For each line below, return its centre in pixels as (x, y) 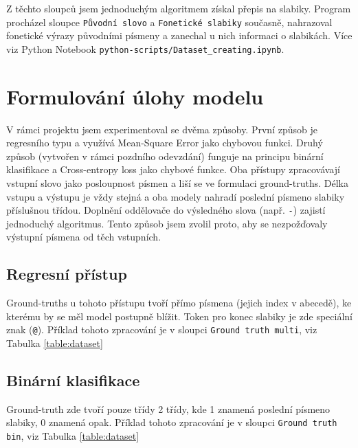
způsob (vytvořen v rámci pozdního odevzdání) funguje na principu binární (165, 156)
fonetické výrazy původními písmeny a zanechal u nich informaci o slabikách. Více (179, 35)
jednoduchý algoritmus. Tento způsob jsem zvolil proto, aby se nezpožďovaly (167, 223)
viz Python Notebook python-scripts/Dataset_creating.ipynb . (145, 48)
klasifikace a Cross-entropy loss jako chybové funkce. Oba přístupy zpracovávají (173, 169)
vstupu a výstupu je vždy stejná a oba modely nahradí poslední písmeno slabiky (176, 196)
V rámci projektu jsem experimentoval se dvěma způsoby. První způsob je (162, 129)
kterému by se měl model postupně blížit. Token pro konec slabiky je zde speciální (179, 316)
